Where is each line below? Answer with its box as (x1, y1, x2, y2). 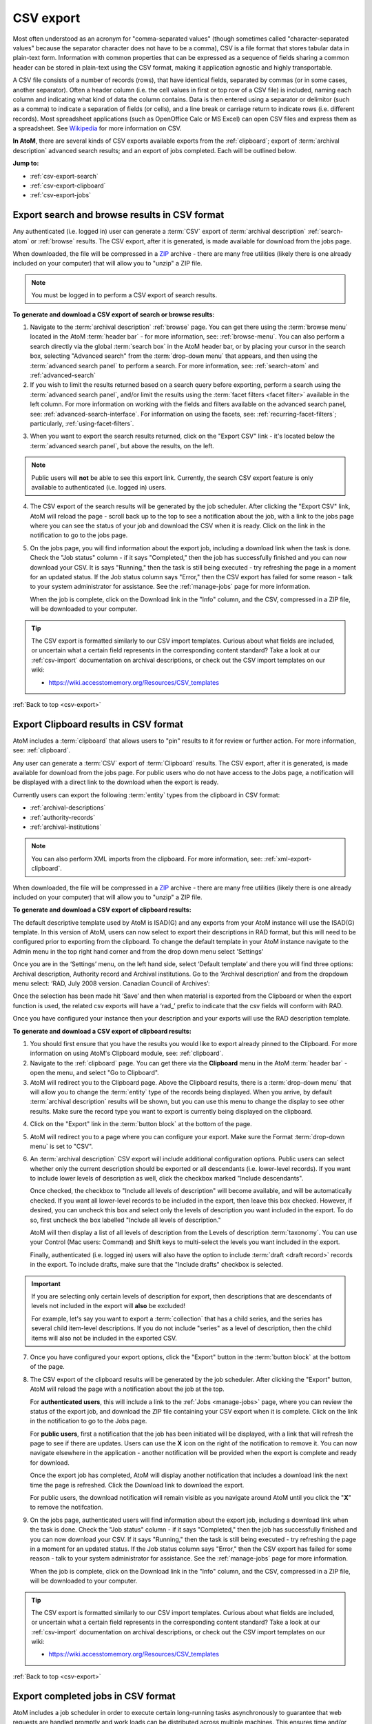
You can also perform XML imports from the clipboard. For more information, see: (31, 854, 263, 863)
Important (31, 1279, 61, 1287)
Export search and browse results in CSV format (12, 209, 225, 221)
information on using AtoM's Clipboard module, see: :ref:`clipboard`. (30, 1049, 224, 1058)
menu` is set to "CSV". (30, 1142, 93, 1150)
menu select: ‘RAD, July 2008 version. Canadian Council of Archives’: (12, 979, 210, 988)
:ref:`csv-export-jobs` (30, 191, 92, 199)
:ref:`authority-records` (30, 813, 96, 821)
